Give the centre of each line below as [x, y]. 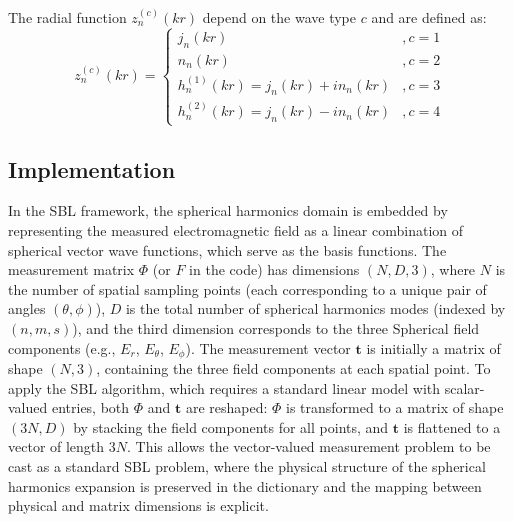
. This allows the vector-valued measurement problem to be [309, 446]
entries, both [90, 407]
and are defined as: [429, 17]
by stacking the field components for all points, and [231, 426]
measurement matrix [71, 269]
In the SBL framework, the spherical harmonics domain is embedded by [228, 210]
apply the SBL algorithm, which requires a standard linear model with [224, 387]
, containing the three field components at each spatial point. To [293, 367]
